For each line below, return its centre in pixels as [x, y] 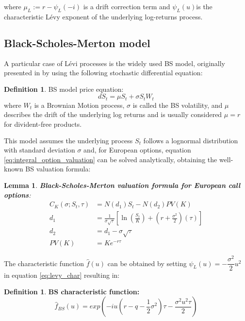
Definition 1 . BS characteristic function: [72, 291]
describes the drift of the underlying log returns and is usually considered [113, 114]
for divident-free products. [43, 124]
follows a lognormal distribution [191, 140]
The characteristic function [44, 263]
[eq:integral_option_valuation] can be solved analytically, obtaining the [111, 159]
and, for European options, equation [137, 150]
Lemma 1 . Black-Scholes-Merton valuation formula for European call [122, 185]
